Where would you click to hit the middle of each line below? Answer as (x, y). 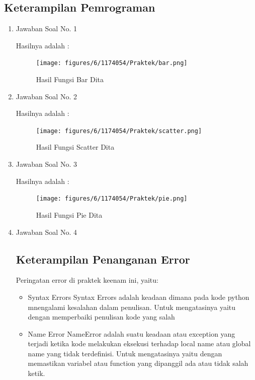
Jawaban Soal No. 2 (46, 96)
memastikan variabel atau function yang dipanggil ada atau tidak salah (138, 363)
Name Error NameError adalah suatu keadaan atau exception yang (132, 333)
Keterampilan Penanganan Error (103, 259)
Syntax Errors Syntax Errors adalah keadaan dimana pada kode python (139, 297)
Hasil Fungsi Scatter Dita (75, 147)
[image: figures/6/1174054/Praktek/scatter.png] (119, 131)
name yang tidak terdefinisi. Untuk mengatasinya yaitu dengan (125, 353)
